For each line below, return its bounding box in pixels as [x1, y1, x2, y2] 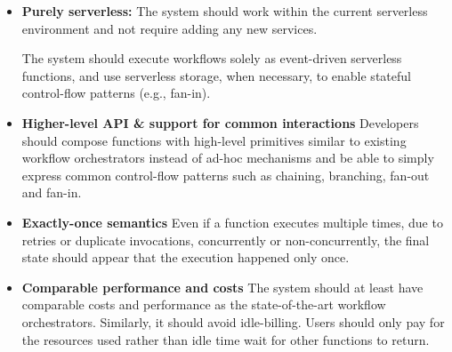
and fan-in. [21, 183, 82, 202]
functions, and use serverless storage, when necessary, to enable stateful [21, 66, 411, 84]
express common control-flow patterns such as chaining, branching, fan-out [21, 165, 430, 184]
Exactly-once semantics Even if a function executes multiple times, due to [21, 212, 443, 231]
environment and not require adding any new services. [21, 19, 318, 37]
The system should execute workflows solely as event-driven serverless [21, 49, 402, 68]
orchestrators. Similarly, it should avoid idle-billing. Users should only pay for [21, 312, 445, 331]
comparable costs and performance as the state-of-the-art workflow [21, 295, 386, 314]
